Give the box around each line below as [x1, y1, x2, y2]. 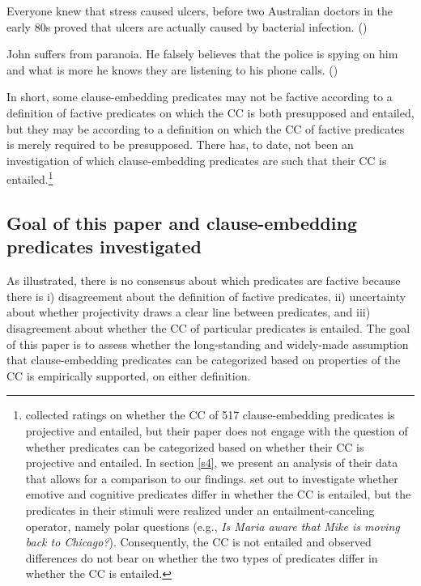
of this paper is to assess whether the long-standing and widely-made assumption [6, 335, 409, 352]
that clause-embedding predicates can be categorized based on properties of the [6, 351, 401, 368]
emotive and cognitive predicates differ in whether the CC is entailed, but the [25, 486, 411, 503]
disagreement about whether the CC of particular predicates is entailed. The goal [6, 319, 410, 336]
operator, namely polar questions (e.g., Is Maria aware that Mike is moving [25, 517, 400, 534]
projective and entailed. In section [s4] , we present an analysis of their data [25, 454, 398, 471]
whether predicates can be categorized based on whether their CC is [25, 438, 364, 455]
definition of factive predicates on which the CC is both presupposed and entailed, [6, 104, 415, 121]
